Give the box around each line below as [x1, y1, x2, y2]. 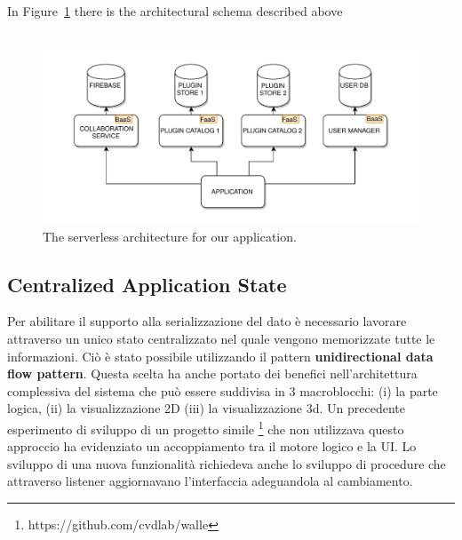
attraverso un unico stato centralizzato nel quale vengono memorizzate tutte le [7, 330, 435, 348]
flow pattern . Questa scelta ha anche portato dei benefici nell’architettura [7, 364, 418, 383]
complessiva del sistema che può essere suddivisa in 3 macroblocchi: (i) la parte [7, 381, 438, 400]
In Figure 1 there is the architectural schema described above [7, 2, 343, 20]
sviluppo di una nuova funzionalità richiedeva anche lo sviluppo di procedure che [7, 454, 446, 472]
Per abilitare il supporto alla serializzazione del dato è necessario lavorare [7, 312, 407, 330]
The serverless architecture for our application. [43, 226, 297, 245]
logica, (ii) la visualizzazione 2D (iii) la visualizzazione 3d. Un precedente [7, 399, 405, 417]
